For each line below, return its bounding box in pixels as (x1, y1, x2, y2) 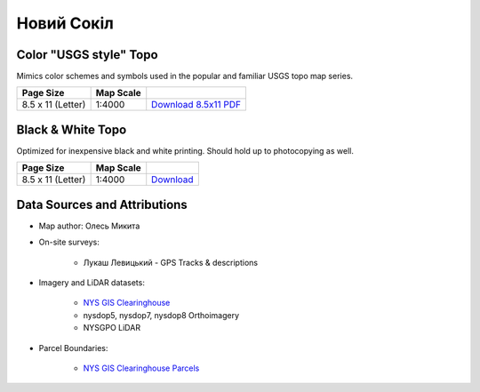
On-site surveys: (38, 236, 100, 248)
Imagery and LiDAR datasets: (38, 277, 146, 288)
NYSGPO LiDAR (83, 323, 141, 333)
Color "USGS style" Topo (16, 47, 159, 62)
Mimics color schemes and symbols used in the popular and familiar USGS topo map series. (16, 71, 354, 82)
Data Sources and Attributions (16, 196, 188, 212)
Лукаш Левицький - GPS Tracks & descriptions (83, 257, 258, 268)
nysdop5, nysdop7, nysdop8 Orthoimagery (83, 309, 240, 320)
